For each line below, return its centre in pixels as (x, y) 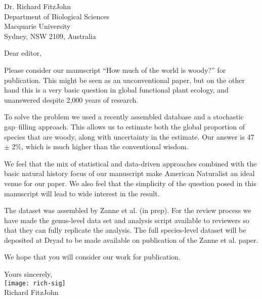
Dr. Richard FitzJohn (37, 6)
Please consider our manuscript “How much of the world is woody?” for (115, 70)
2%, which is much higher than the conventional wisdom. (100, 146)
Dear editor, (23, 53)
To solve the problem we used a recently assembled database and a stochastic (124, 117)
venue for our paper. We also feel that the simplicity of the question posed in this (130, 183)
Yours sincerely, (28, 274)
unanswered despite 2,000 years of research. (71, 99)
